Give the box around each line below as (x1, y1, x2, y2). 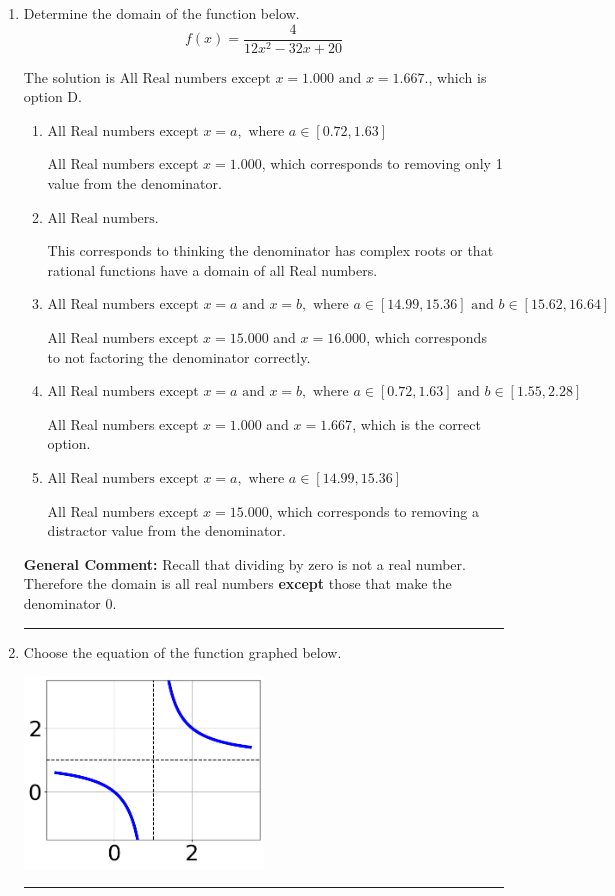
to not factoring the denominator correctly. (47, 346, 311, 367)
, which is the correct (352, 413, 481, 434)
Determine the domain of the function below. (23, 3, 300, 23)
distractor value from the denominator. (47, 520, 286, 541)
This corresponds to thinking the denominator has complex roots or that (47, 240, 494, 261)
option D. (23, 86, 82, 107)
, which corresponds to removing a (268, 500, 479, 521)
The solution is (23, 66, 115, 87)
